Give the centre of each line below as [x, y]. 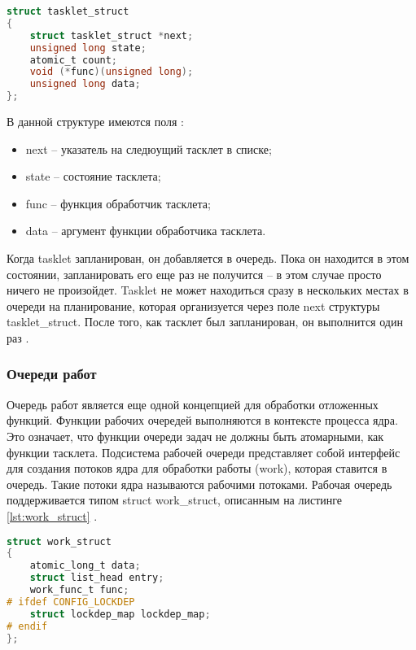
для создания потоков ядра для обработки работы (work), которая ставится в [197, 468]
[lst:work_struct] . [52, 515]
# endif [27, 626]
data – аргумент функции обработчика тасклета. [146, 231]
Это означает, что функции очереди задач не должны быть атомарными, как [195, 436]
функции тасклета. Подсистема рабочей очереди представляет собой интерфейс [204, 452]
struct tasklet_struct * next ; [112, 35]
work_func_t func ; [79, 590]
